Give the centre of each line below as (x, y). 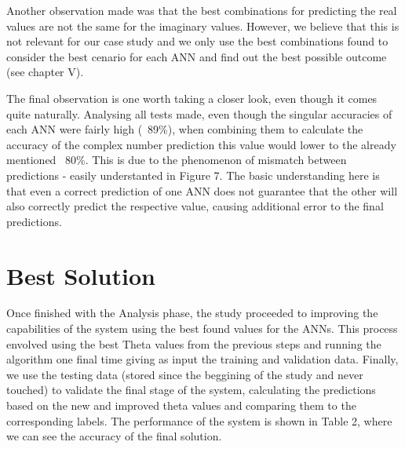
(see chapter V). (45, 72)
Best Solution (81, 275)
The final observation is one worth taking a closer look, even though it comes (192, 98)
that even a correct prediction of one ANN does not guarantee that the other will (202, 190)
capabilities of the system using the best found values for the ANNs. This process (202, 329)
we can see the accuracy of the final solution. (114, 436)
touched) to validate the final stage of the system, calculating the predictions (191, 390)
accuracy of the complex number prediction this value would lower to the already (201, 144)
